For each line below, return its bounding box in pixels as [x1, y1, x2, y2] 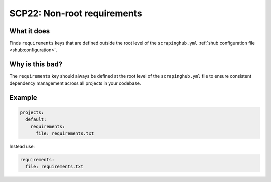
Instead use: [9, 143, 35, 149]
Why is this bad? [9, 60, 63, 69]
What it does [9, 27, 50, 35]
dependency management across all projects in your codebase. [9, 80, 141, 86]
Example [9, 93, 37, 102]
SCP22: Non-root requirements [9, 8, 143, 19]
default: [25, 117, 47, 122]
